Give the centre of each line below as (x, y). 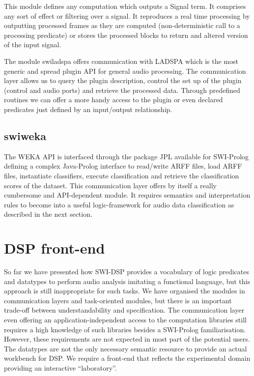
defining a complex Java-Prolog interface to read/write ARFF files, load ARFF (123, 166)
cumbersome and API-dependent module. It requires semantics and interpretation (127, 195)
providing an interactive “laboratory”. (60, 367)
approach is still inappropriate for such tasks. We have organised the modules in (125, 291)
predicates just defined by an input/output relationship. (88, 109)
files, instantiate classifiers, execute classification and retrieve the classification (122, 175)
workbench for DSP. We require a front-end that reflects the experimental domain (127, 358)
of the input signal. (33, 44)
